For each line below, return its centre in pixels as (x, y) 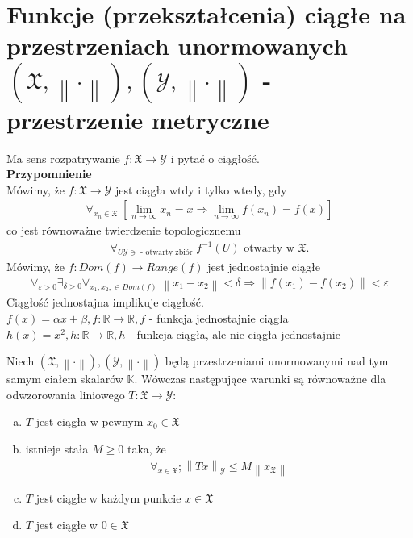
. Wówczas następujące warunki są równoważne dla (260, 379)
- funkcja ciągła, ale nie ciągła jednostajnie (235, 334)
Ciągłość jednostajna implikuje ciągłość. (105, 302)
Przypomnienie (49, 174)
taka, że (146, 448)
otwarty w (269, 249)
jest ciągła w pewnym (90, 421)
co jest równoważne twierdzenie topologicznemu (124, 230)
